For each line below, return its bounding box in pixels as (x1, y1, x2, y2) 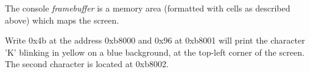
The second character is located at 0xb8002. (5, 57, 169, 70)
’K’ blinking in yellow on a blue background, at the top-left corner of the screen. (5, 45, 305, 58)
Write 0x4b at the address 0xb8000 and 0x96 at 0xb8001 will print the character (5, 34, 305, 47)
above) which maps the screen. (5, 13, 119, 26)
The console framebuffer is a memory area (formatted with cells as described (5, 2, 291, 14)
